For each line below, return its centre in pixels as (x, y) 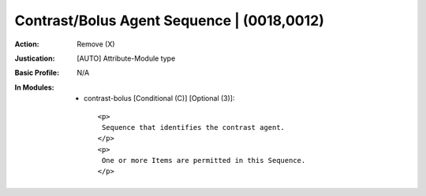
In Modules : (34, 87)
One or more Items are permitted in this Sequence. (204, 161)
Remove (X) (96, 44)
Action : (27, 44)
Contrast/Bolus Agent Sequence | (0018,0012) (170, 20)
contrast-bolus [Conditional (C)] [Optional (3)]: (159, 98)
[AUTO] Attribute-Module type (126, 58)
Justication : (35, 58)
